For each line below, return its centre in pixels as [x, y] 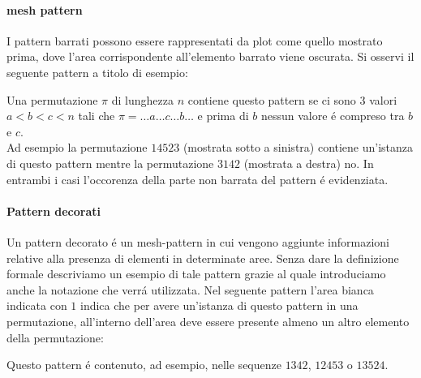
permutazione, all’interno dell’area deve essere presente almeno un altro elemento [208, 321]
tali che [97, 116]
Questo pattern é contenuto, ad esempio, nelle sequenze [144, 365]
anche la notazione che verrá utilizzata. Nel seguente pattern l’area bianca [190, 289]
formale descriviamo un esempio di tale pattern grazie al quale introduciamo [196, 274]
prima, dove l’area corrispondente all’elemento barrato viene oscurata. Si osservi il [210, 56]
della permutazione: [55, 337]
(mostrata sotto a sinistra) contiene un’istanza [298, 147]
